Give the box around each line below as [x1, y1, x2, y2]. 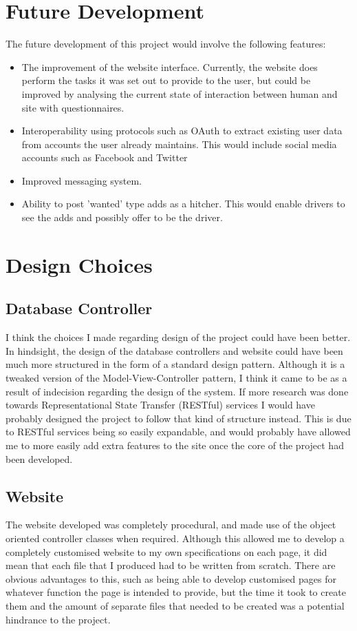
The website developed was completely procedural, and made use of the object [6, 517, 336, 532]
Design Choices [6, 250, 153, 278]
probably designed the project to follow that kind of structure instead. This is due [6, 411, 351, 425]
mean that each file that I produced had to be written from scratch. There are [6, 558, 336, 572]
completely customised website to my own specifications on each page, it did [6, 544, 327, 559]
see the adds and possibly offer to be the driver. [21, 210, 223, 225]
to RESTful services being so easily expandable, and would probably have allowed [6, 424, 351, 439]
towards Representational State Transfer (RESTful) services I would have [6, 397, 315, 412]
